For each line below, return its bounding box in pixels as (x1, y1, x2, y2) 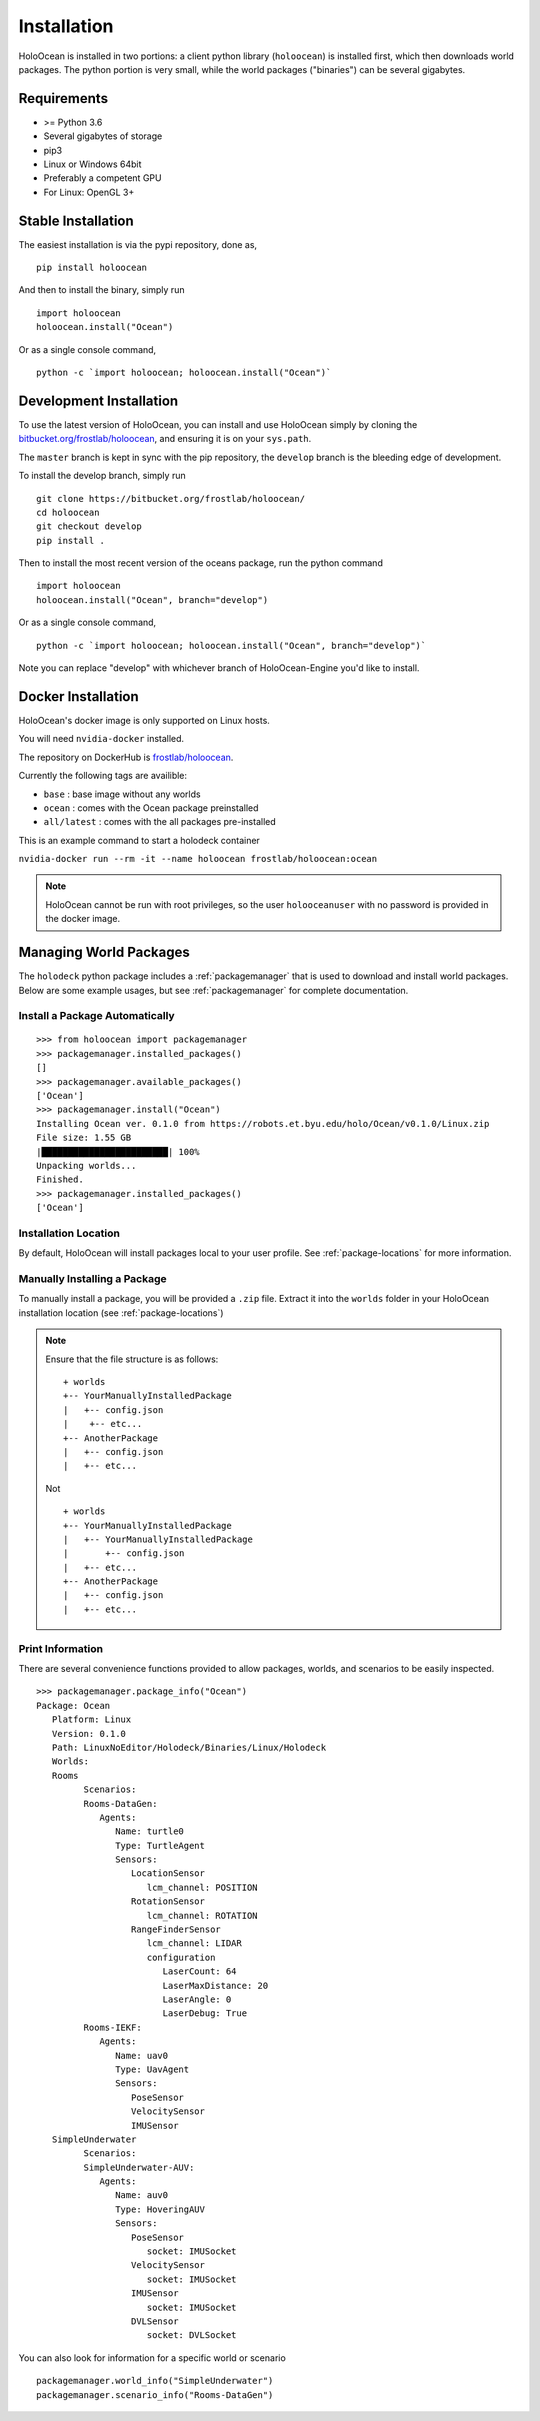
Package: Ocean (36, 1700, 111, 1711)
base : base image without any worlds (43, 788, 201, 800)
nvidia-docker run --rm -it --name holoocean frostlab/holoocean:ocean (18, 853, 378, 865)
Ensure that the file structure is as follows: (45, 1353, 219, 1365)
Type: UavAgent (115, 2063, 190, 2075)
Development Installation (18, 392, 179, 409)
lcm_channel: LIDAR (146, 1938, 242, 1949)
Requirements (18, 90, 109, 107)
